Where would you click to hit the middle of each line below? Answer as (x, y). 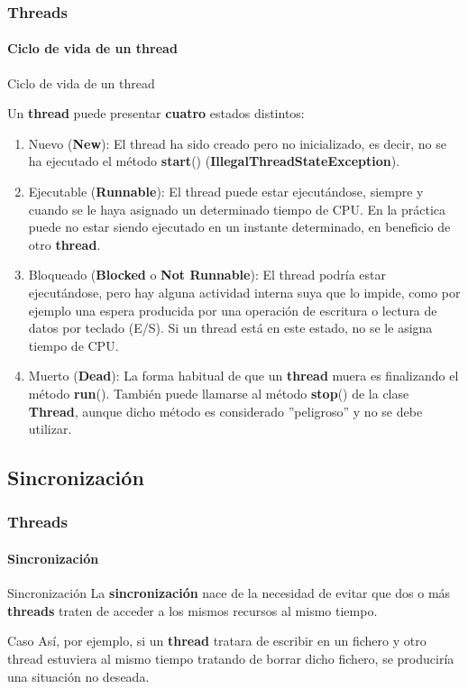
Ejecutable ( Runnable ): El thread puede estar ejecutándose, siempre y (226, 192)
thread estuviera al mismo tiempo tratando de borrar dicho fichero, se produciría (231, 658)
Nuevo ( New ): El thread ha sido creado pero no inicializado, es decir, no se (237, 143)
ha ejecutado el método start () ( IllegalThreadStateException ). (214, 161)
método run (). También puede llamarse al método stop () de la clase (219, 393)
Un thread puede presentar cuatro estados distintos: (156, 113)
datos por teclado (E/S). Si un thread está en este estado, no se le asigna (230, 328)
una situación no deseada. (78, 676)
